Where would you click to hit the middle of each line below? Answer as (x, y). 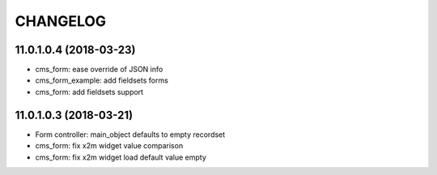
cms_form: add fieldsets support (89, 92)
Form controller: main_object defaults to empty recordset (130, 134)
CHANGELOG (61, 21)
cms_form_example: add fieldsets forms (102, 80)
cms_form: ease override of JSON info (99, 70)
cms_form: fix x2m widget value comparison (109, 146)
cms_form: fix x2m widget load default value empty (121, 157)
